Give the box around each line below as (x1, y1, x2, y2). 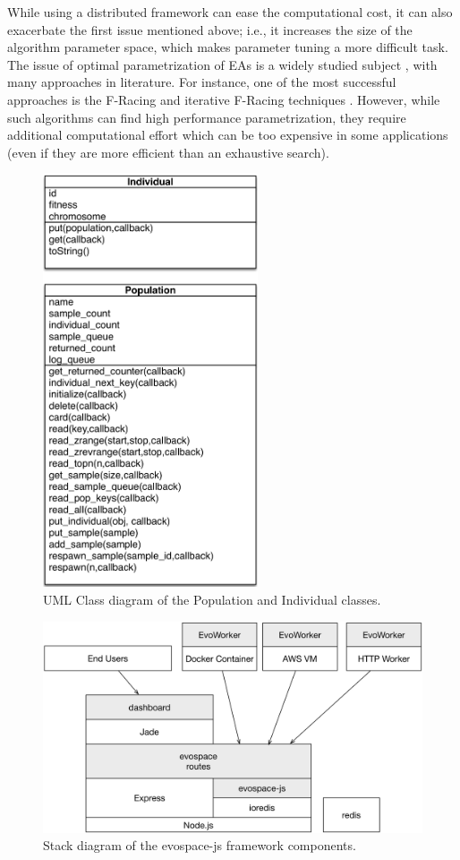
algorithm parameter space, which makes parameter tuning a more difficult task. (7, 38, 448, 56)
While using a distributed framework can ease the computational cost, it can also (7, 3, 453, 21)
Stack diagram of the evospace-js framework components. (43, 836, 356, 855)
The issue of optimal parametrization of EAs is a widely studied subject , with (7, 55, 438, 73)
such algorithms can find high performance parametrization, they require (7, 107, 406, 126)
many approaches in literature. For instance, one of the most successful (7, 73, 396, 91)
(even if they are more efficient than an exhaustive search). (7, 142, 329, 161)
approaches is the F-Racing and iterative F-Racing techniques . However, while (7, 90, 440, 108)
